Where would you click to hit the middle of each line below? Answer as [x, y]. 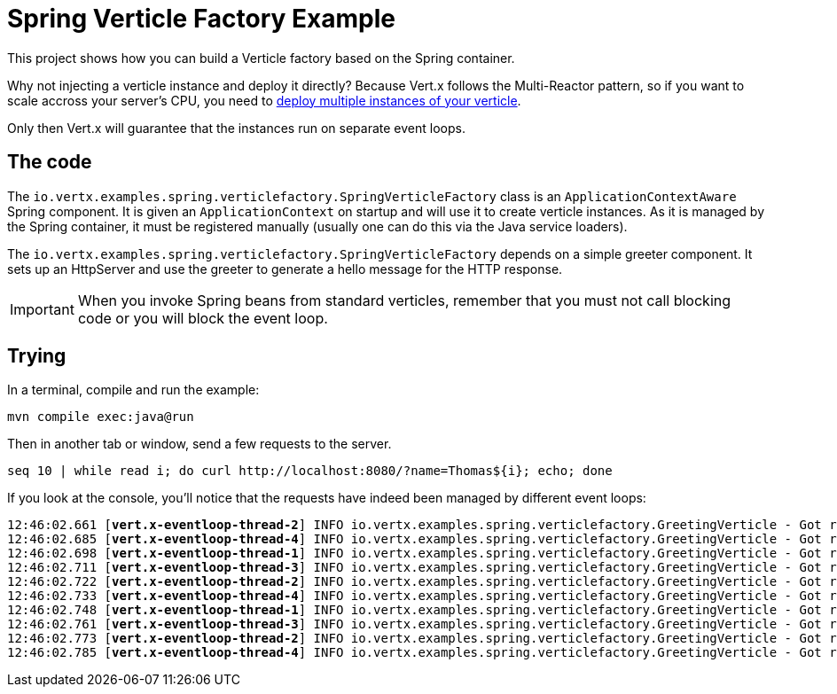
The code [50, 162]
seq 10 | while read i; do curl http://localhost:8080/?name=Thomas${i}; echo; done [310, 471]
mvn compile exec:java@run [101, 417]
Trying [37, 356]
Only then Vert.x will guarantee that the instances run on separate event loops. [236, 128]
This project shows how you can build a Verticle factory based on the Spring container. [261, 58]
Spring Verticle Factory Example [201, 19]
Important [42, 309]
